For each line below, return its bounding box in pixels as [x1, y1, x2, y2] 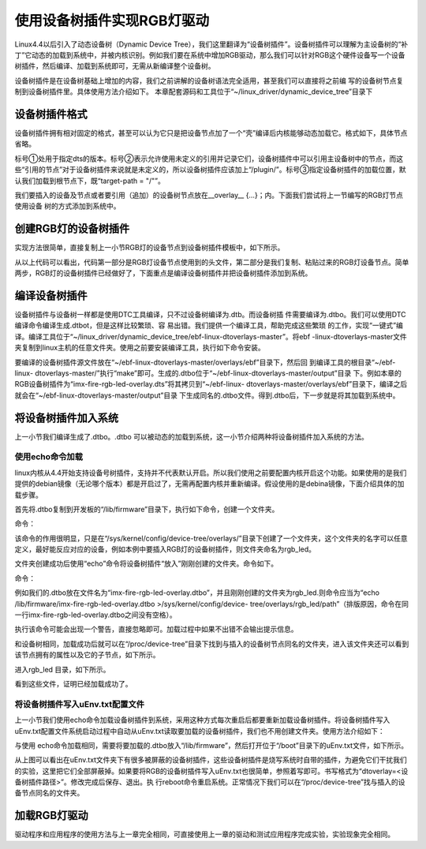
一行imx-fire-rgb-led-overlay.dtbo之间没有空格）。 [14, 610, 177, 619]
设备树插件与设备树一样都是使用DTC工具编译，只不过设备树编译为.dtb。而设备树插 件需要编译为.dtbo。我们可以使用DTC [14, 309, 406, 319]
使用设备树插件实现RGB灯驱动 [14, 12, 209, 29]
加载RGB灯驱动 [14, 809, 88, 822]
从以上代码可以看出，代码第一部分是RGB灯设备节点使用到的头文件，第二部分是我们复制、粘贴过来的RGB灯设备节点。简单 [14, 257, 409, 267]
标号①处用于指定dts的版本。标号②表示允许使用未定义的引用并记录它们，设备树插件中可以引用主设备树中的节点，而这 [14, 154, 404, 163]
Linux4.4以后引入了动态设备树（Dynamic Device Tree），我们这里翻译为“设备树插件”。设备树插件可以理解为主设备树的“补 [14, 39, 409, 49]
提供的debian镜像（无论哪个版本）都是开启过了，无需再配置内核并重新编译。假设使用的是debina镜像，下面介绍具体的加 [14, 479, 405, 488]
